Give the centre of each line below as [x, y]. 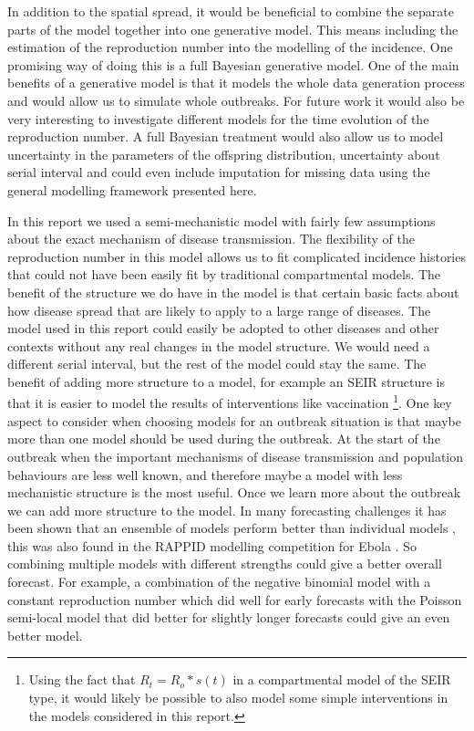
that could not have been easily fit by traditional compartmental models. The [224, 274]
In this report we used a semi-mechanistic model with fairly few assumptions [222, 220]
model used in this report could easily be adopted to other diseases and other [223, 328]
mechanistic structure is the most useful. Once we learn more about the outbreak [234, 492]
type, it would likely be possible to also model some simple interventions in [238, 698]
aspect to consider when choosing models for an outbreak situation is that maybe [234, 420]
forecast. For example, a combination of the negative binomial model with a [219, 582]
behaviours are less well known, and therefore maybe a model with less [205, 474]
